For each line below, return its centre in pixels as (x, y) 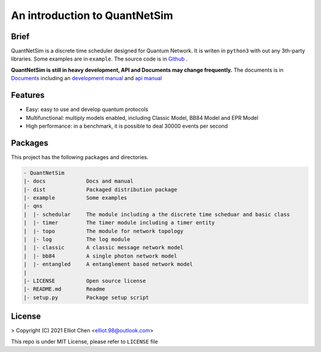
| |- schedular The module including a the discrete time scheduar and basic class (157, 214)
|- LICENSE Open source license (85, 281)
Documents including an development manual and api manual (86, 78)
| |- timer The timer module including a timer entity (119, 223)
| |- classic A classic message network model (103, 248)
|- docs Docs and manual (78, 181)
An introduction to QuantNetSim (92, 15)
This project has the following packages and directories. (80, 157)
